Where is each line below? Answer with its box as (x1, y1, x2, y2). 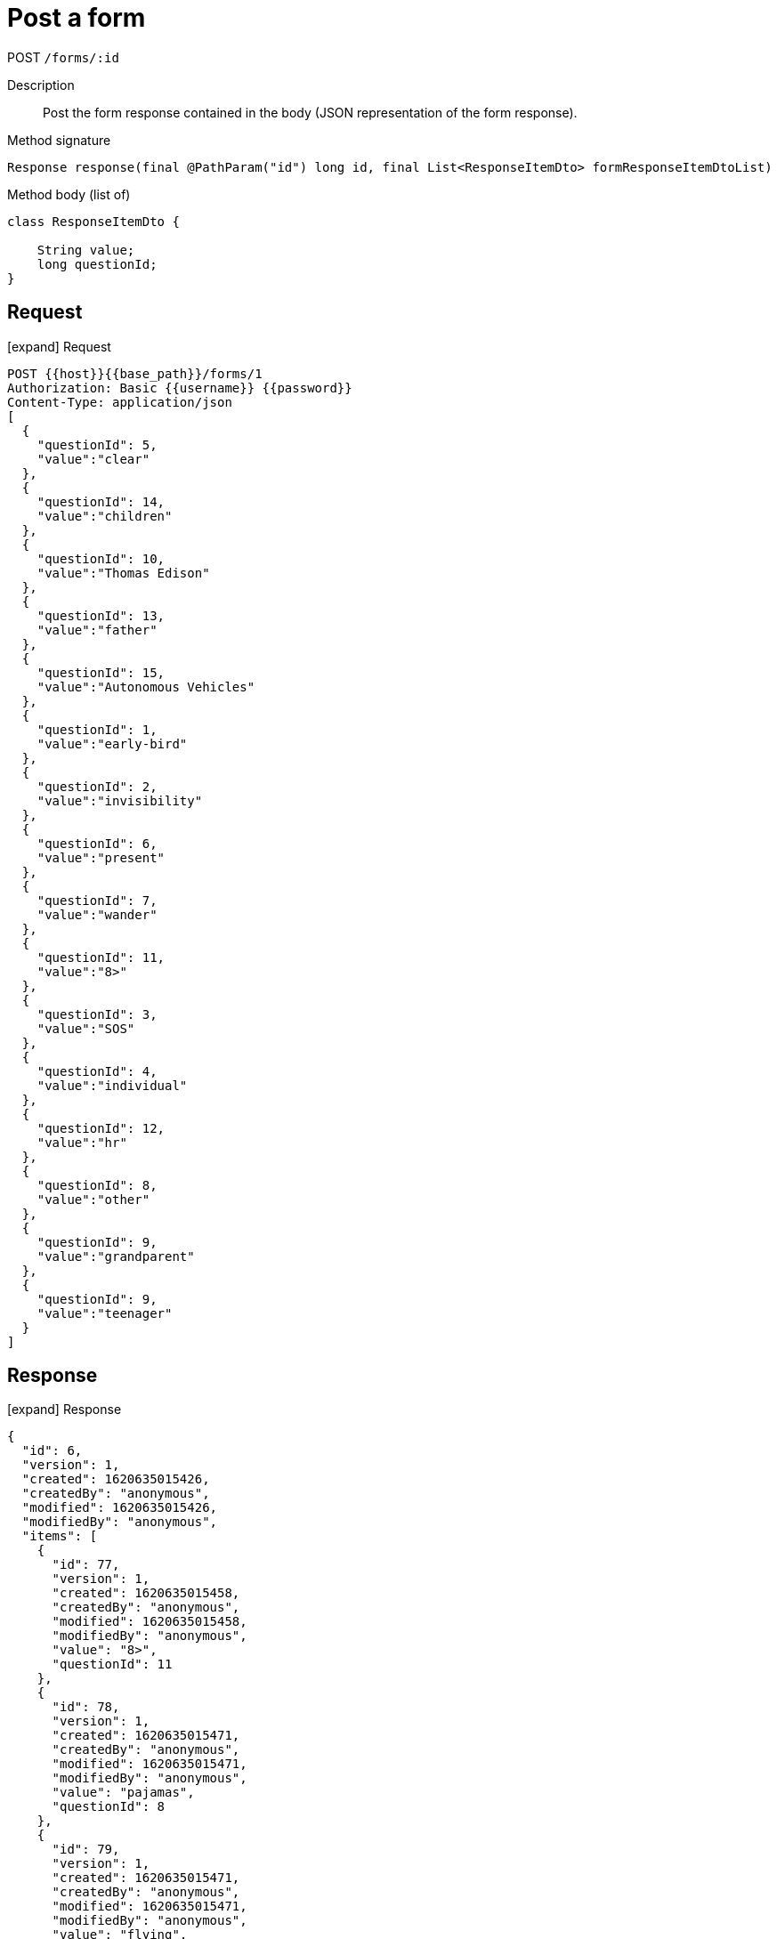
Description (7, 77, 75, 93)
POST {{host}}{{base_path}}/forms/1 (7, 366, 263, 381)
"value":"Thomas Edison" (36, 565, 210, 580)
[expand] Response (7, 1402, 122, 1418)
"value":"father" (36, 622, 158, 637)
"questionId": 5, (36, 437, 158, 452)
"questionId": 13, (36, 608, 166, 623)
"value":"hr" (36, 1135, 127, 1150)
